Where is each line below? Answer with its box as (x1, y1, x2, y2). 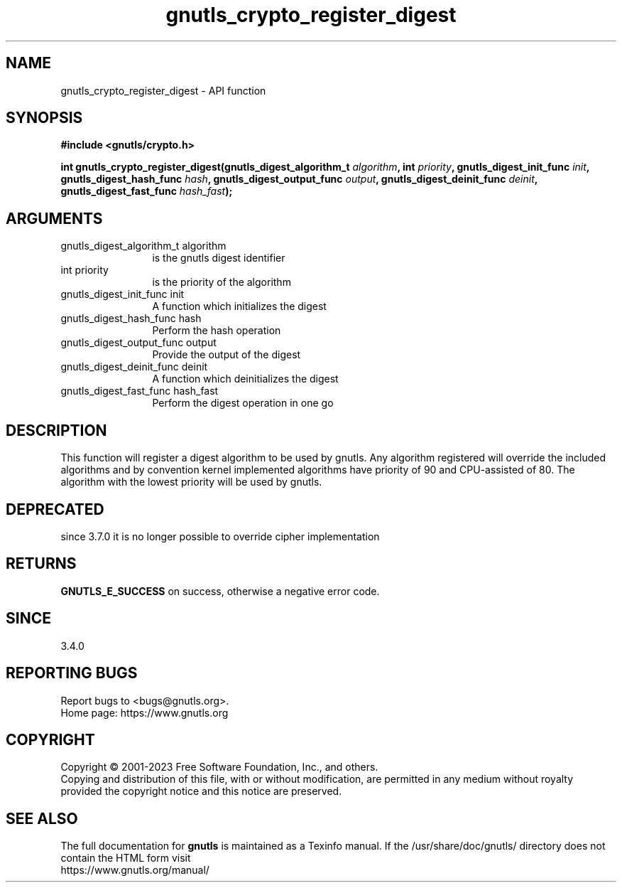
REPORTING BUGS (6, 664, 138, 683)
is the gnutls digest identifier (152, 252, 285, 264)
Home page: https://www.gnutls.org (60, 706, 229, 719)
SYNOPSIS (6, 109, 83, 127)
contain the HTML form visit (60, 852, 191, 865)
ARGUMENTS (6, 209, 103, 228)
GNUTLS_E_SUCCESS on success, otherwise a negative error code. (60, 584, 380, 597)
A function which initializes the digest (152, 300, 327, 313)
